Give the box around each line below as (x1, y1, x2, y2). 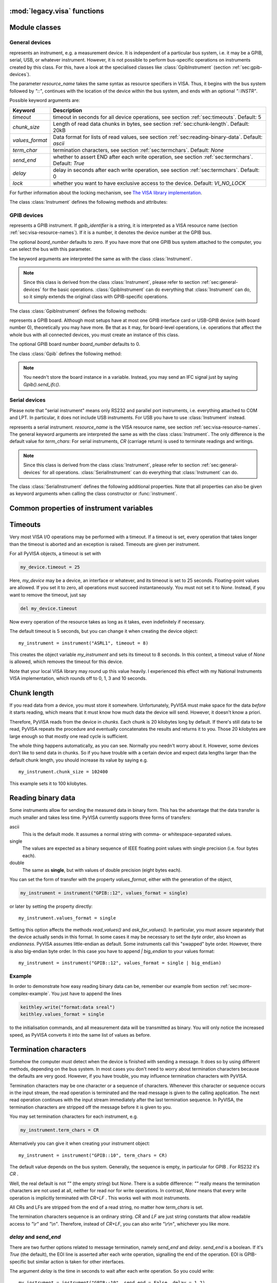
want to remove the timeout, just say (9, 592, 87, 598)
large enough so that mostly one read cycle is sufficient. (9, 733, 128, 739)
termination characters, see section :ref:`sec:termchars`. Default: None (53, 146, 224, 153)
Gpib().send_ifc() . (23, 381, 61, 387)
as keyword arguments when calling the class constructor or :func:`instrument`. (9, 491, 177, 497)
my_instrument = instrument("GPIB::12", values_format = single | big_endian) (18, 960, 222, 966)
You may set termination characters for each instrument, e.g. (9, 1114, 138, 1120)
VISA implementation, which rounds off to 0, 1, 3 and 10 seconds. (9, 675, 147, 682)
